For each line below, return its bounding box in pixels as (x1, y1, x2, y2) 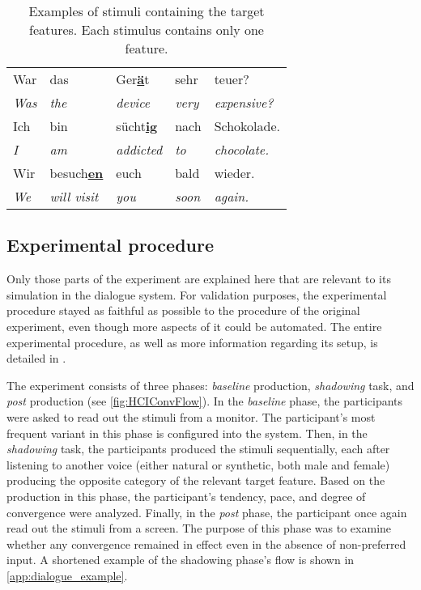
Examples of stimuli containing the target (28, 2, 265, 20)
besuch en (49, 163, 104, 182)
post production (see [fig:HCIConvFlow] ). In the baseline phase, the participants (6, 393, 403, 410)
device (116, 93, 151, 112)
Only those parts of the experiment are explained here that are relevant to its (6, 270, 391, 287)
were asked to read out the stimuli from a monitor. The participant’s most (6, 408, 376, 425)
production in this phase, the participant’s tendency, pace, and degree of (6, 487, 366, 504)
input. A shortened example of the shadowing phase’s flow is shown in (6, 551, 355, 568)
